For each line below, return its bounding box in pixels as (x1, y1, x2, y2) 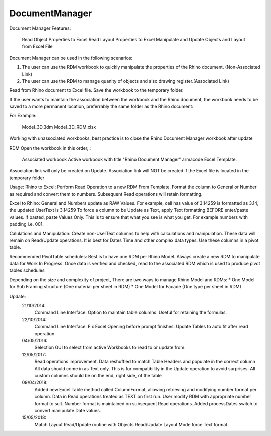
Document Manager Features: (9, 25, 71, 31)
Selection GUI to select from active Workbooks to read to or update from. (34, 344, 186, 351)
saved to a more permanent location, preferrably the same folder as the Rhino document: (9, 103, 193, 110)
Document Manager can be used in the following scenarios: (9, 55, 133, 61)
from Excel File (22, 43, 53, 50)
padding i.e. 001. (9, 221, 44, 227)
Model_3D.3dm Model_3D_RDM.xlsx (22, 124, 96, 130)
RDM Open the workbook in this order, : (9, 144, 91, 151)
